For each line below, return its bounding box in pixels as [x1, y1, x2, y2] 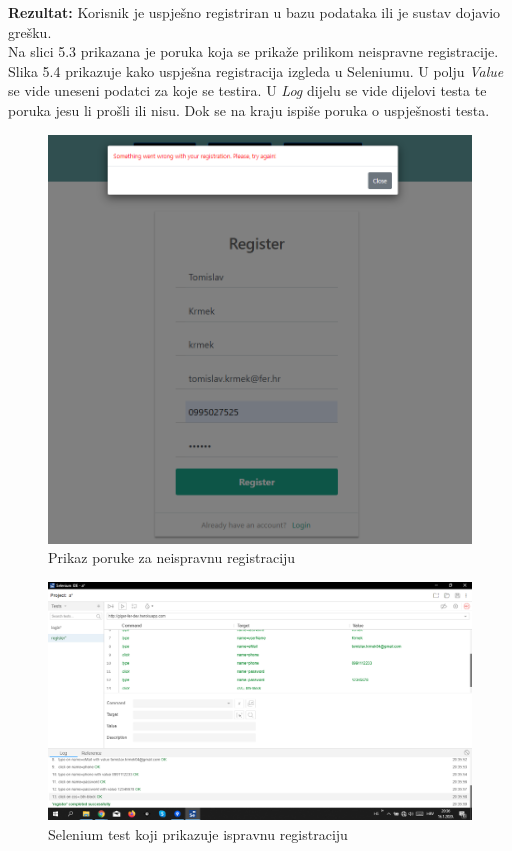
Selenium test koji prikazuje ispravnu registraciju [48, 823, 348, 844]
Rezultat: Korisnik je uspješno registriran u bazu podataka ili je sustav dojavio [8, 2, 501, 22]
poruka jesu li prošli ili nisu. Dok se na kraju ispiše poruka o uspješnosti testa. [8, 99, 490, 120]
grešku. [8, 21, 52, 42]
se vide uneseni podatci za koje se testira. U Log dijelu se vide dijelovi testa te [8, 80, 487, 101]
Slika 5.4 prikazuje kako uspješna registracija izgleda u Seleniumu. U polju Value [8, 60, 504, 81]
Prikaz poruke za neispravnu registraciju [48, 547, 296, 568]
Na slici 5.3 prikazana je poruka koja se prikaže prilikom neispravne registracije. [8, 41, 499, 62]
